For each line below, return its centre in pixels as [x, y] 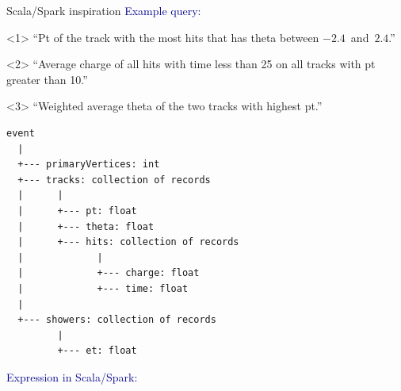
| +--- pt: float [77, 211]
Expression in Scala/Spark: [72, 376]
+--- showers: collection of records [117, 320]
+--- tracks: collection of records [114, 180]
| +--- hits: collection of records [128, 242]
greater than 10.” [47, 79]
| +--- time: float [103, 288]
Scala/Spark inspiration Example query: [104, 10]
